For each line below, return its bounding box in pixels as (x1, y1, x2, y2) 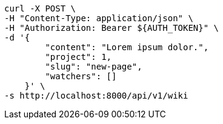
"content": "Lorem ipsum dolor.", (45, 42, 209, 52)
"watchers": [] (45, 71, 117, 81)
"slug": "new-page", (45, 62, 142, 71)
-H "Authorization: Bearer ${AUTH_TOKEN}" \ (4, 23, 219, 33)
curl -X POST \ (4, 4, 76, 13)
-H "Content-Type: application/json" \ (4, 13, 193, 23)
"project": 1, (45, 52, 112, 62)
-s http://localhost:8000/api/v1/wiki (4, 91, 188, 100)
